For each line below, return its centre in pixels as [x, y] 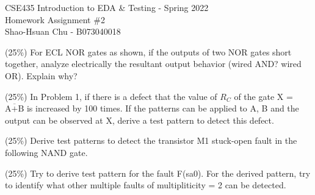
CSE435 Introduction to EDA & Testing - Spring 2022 [107, 7]
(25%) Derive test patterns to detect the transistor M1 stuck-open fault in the [151, 140]
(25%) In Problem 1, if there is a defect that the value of [111, 96]
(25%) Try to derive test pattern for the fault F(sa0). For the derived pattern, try [158, 173]
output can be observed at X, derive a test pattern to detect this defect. [139, 120]
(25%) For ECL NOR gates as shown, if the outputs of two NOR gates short [148, 51]
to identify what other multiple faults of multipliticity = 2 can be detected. [146, 185]
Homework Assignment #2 [55, 19]
